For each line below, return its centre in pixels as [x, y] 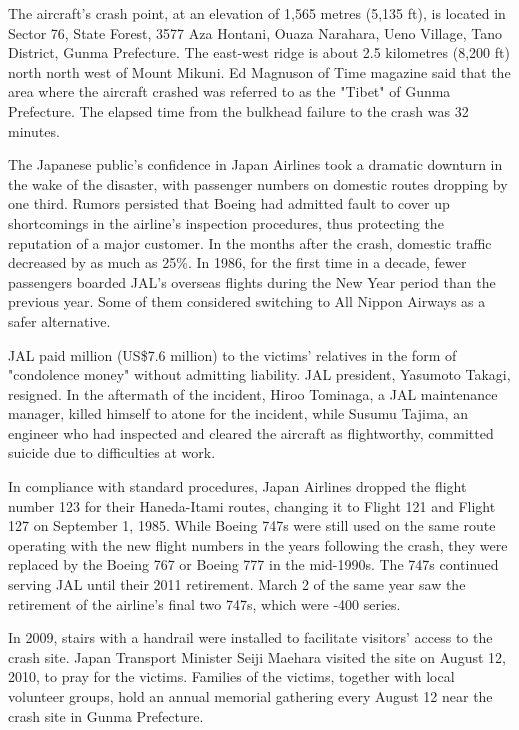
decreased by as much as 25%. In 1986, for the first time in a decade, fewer [237, 262]
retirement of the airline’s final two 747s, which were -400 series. [204, 603]
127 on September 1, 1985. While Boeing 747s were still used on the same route [252, 525]
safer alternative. [59, 320]
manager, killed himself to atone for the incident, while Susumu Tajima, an [238, 413]
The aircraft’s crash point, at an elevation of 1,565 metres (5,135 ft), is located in [257, 13]
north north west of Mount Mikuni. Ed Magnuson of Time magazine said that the [259, 71]
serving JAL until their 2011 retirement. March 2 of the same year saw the [237, 584]
